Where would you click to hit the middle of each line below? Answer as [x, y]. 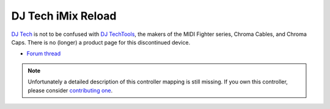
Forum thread [44, 54]
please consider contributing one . [70, 90]
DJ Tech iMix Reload [64, 16]
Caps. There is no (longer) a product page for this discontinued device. [101, 42]
